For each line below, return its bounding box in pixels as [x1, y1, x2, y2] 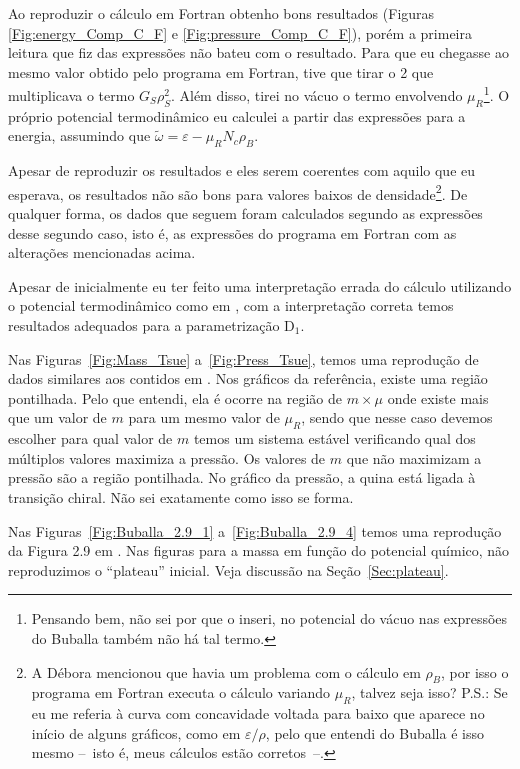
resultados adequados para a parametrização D [8, 315, 295, 336]
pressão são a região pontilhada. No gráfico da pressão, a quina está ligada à [8, 467, 476, 488]
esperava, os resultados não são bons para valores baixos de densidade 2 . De [8, 180, 468, 204]
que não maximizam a [346, 447, 482, 468]
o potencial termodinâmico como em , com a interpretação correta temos [8, 295, 454, 316]
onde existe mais [387, 387, 489, 408]
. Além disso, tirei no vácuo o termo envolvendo [170, 85, 463, 106]
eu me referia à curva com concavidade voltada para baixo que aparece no [31, 703, 485, 724]
